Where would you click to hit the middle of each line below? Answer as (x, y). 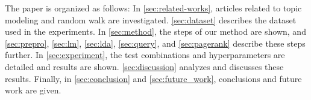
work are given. (33, 90)
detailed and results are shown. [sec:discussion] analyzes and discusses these (144, 66)
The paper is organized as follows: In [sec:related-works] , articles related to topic (153, 8)
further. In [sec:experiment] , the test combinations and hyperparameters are (145, 55)
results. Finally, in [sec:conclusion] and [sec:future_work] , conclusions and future (153, 78)
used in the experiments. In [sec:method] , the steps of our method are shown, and (155, 31)
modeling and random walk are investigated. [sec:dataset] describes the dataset (151, 19)
